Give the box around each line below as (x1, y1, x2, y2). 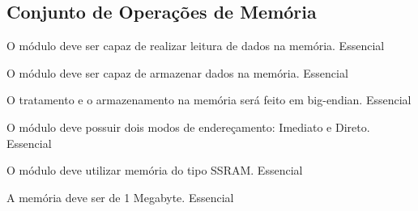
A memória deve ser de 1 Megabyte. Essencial (6, 188, 234, 205)
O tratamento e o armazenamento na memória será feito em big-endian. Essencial (6, 91, 412, 108)
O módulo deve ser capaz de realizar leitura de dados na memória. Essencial (6, 37, 385, 54)
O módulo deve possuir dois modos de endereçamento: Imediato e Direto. (6, 118, 370, 135)
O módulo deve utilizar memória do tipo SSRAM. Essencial (6, 162, 303, 179)
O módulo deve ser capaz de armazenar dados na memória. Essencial (6, 64, 348, 81)
